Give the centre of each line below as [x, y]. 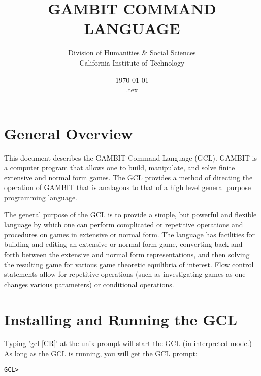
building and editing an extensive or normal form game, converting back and [123, 244]
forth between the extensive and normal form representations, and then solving [127, 254]
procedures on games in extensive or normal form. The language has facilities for [130, 234]
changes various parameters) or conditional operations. [89, 284]
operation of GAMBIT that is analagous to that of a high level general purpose [127, 187]
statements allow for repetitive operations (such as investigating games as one [125, 274]
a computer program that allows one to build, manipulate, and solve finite [120, 167]
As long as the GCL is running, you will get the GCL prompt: [101, 353]
